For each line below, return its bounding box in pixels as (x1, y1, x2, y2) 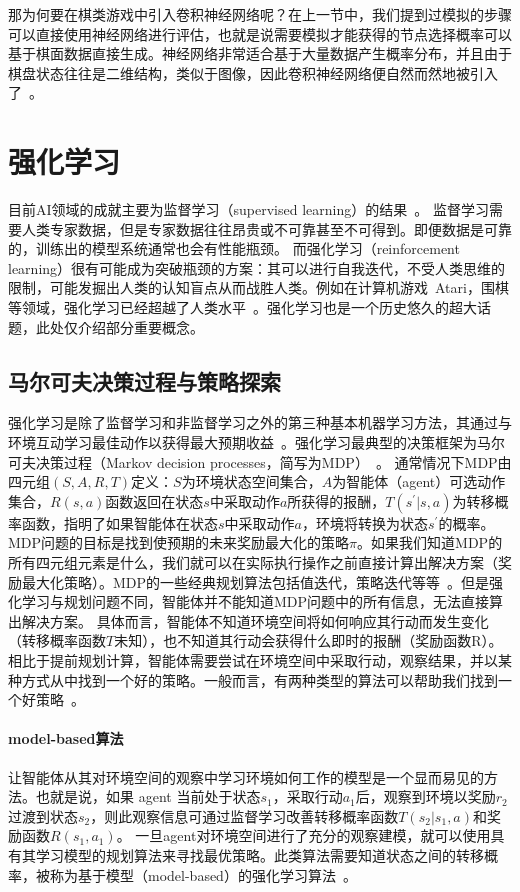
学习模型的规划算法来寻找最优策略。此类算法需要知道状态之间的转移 (35, 844, 484, 865)
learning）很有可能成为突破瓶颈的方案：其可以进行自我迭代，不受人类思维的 (8, 257, 506, 278)
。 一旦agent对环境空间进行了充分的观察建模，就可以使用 (116, 825, 491, 846)
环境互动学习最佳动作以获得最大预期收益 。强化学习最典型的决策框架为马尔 (8, 432, 505, 453)
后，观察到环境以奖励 (355, 786, 496, 807)
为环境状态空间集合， (181, 471, 322, 492)
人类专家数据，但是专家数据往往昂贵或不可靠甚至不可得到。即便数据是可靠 (21, 218, 512, 239)
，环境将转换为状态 (301, 512, 428, 533)
